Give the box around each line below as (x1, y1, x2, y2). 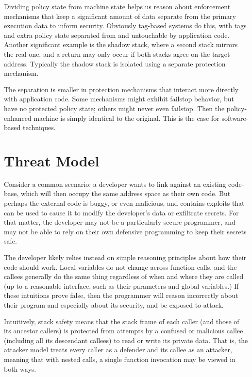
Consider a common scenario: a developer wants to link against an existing (4, 179, 226, 189)
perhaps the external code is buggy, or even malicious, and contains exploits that (4, 198, 245, 208)
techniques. (22, 122, 56, 132)
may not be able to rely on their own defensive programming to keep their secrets (4, 226, 247, 236)
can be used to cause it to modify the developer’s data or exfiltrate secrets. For (4, 207, 239, 217)
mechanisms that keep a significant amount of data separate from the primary (4, 11, 236, 21)
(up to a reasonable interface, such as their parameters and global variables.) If (4, 280, 239, 291)
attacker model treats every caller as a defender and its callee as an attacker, (4, 344, 232, 355)
